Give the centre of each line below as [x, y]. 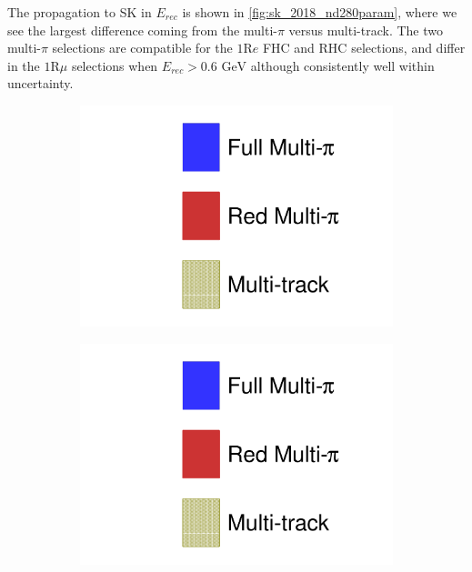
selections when [115, 65]
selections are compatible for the [142, 48]
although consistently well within [342, 65]
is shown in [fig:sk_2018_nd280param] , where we [320, 12]
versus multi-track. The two [366, 30]
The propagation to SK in [80, 12]
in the [24, 65]
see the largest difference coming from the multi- [142, 30]
